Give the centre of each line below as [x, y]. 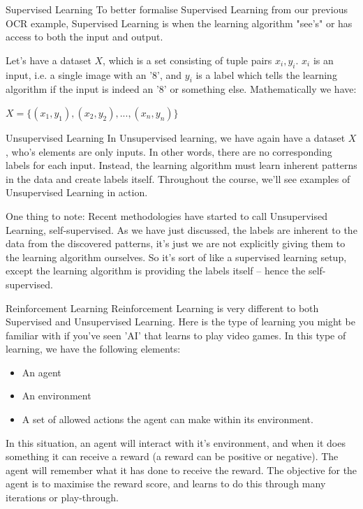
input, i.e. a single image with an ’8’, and [94, 74]
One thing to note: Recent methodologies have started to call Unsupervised [167, 215]
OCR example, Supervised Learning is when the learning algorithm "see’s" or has [179, 23]
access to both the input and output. [84, 37]
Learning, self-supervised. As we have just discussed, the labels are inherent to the [181, 229]
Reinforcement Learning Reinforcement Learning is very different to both [162, 308]
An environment [57, 396]
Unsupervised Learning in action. [77, 192]
